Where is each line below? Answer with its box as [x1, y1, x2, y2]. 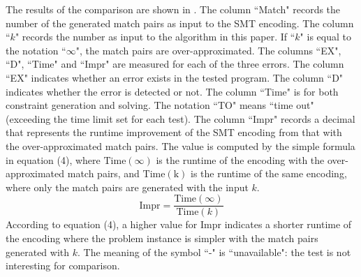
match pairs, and [67, 166, 140, 181]
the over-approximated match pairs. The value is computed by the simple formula [6, 138, 355, 153]
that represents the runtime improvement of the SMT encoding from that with [6, 125, 342, 140]
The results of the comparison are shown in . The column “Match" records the [6, 2, 341, 16]
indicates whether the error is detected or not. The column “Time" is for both [6, 84, 339, 98]
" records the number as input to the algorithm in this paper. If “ [15, 29, 295, 44]
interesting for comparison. [6, 258, 120, 273]
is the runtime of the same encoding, [191, 166, 347, 181]
